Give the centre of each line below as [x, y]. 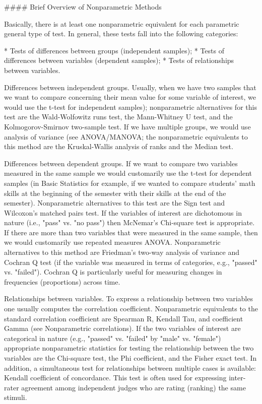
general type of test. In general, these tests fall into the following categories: [121, 33]
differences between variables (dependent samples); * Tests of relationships [119, 60]
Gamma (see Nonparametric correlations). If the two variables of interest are [122, 328]
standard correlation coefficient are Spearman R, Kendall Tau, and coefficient [124, 318]
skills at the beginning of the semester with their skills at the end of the [115, 193]
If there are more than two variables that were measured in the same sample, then [131, 232]
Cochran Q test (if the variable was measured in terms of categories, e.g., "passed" [131, 262]
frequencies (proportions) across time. [62, 281]
